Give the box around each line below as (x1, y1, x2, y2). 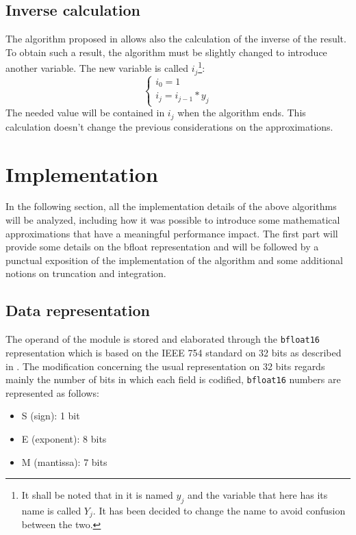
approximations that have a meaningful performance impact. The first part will (5, 226, 338, 240)
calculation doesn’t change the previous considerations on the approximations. (5, 119, 333, 133)
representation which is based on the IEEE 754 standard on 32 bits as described (5, 345, 342, 359)
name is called (21, 503, 81, 517)
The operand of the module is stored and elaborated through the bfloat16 (5, 332, 320, 346)
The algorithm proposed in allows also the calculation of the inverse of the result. (5, 31, 346, 46)
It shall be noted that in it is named (21, 488, 173, 502)
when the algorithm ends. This (177, 105, 306, 120)
